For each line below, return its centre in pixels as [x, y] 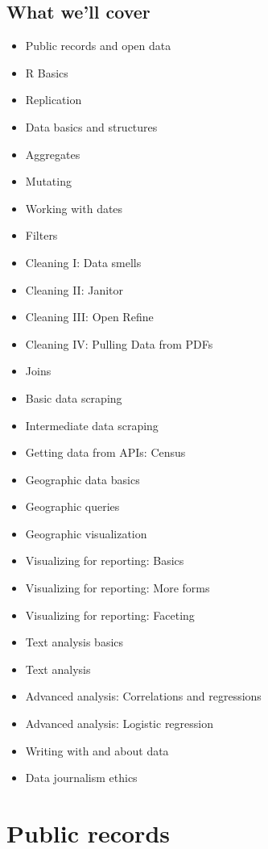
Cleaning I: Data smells [83, 262]
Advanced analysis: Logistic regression [119, 724]
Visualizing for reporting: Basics [105, 560]
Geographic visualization [86, 533]
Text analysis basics [74, 642]
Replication [54, 100]
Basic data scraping [74, 397]
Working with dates [74, 208]
